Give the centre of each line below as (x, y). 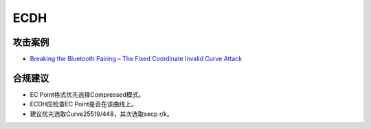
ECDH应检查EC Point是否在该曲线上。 (83, 104)
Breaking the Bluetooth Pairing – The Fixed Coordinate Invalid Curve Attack (136, 59)
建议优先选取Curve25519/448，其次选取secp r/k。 (101, 114)
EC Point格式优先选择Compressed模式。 (87, 94)
